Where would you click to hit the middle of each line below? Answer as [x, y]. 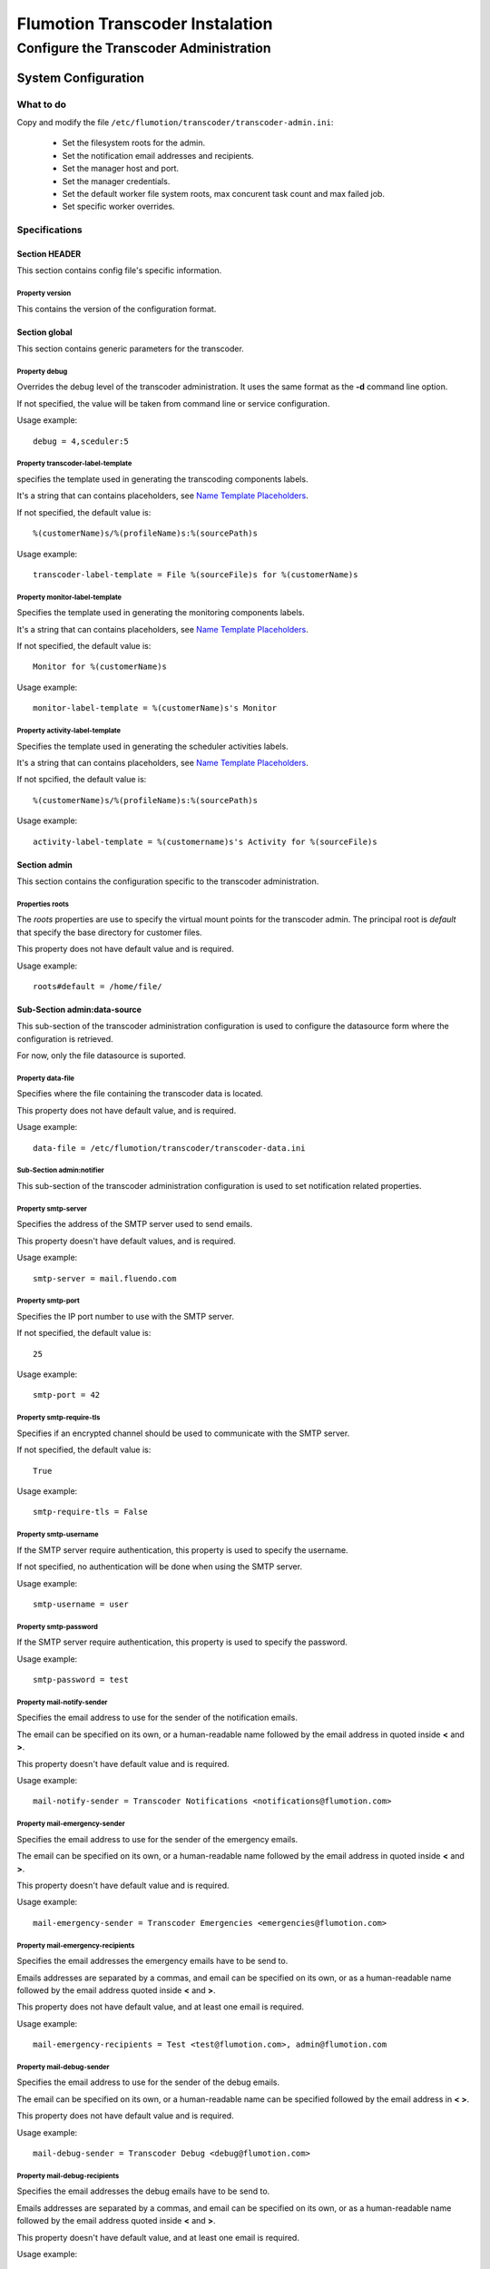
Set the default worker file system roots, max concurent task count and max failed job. [224, 193]
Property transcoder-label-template [74, 464]
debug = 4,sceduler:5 [81, 441]
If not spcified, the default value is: [82, 780]
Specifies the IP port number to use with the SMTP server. [126, 1316]
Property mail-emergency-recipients [76, 1945]
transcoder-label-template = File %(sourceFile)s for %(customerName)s [196, 575]
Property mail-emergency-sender [71, 1824]
